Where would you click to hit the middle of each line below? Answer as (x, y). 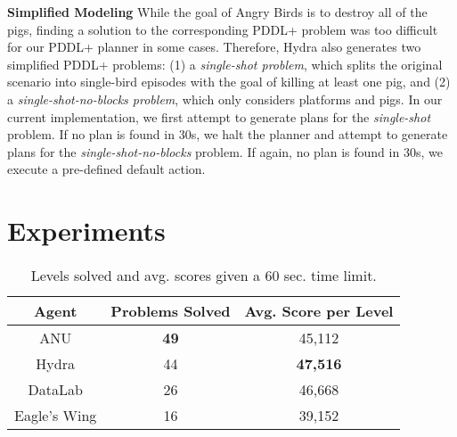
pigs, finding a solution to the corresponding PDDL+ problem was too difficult (223, 29)
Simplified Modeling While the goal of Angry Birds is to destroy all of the (217, 12)
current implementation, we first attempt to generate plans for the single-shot (219, 116)
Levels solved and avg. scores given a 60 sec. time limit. (204, 276)
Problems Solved (171, 311)
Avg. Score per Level (319, 311)
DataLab (55, 390)
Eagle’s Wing (56, 416)
